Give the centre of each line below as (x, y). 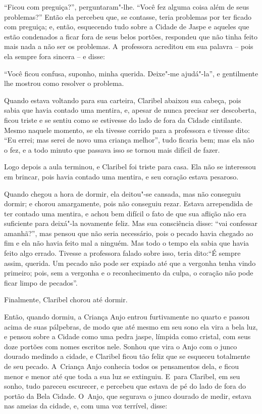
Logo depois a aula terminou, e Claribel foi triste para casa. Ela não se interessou (130, 167)
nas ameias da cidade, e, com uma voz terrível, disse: (86, 406)
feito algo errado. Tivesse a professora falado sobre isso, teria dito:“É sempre (122, 253)
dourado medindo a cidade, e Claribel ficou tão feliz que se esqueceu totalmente (127, 356)
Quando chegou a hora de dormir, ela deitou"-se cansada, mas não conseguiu (122, 193)
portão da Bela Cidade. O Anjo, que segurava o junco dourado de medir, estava (128, 396)
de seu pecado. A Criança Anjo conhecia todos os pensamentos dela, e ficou (122, 366)
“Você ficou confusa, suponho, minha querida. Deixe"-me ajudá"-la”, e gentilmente (131, 73)
